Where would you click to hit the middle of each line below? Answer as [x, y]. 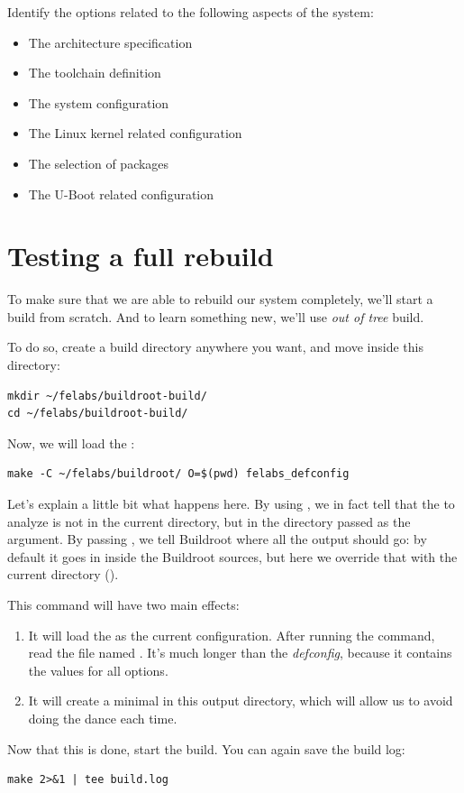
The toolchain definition [95, 73]
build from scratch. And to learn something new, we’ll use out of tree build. [216, 316]
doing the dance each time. [103, 718]
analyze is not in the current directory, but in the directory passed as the [209, 521]
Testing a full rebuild [141, 256]
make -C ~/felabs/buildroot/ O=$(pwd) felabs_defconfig [178, 474]
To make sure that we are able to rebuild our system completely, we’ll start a [220, 299]
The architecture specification [110, 42]
